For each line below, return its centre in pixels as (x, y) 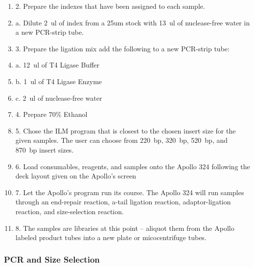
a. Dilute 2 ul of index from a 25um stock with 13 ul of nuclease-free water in (133, 22)
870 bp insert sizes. (45, 149)
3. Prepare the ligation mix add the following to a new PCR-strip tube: (122, 48)
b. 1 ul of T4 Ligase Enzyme (59, 81)
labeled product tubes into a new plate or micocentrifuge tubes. (111, 237)
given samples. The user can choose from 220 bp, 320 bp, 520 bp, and (122, 140)
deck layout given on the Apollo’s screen (76, 176)
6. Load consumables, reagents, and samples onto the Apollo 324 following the (133, 166)
